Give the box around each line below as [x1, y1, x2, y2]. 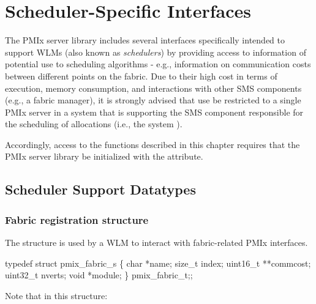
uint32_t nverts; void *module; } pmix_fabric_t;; [5, 269, 193, 281]
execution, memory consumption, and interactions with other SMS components [5, 81, 302, 94]
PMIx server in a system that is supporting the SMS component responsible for [5, 105, 304, 118]
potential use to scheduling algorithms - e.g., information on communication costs [5, 57, 311, 70]
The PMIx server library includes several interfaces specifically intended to [5, 34, 285, 46]
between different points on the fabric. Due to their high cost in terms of [5, 69, 277, 82]
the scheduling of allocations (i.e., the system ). [5, 117, 182, 130]
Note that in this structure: [5, 289, 108, 302]
